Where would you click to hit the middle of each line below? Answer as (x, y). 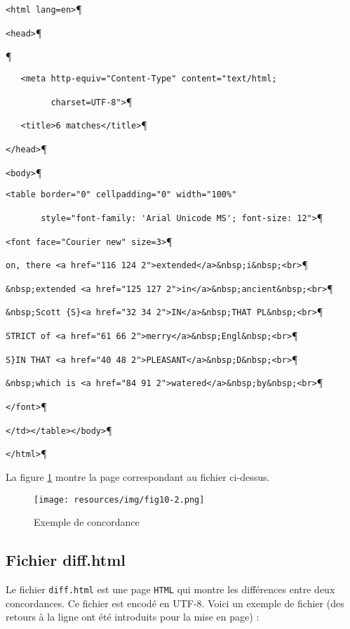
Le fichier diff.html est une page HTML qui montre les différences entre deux (170, 589)
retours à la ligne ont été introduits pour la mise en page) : (133, 617)
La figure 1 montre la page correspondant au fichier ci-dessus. (138, 477)
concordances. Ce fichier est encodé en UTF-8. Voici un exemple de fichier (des (175, 603)
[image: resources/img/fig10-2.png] (119, 499)
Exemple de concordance (87, 522)
